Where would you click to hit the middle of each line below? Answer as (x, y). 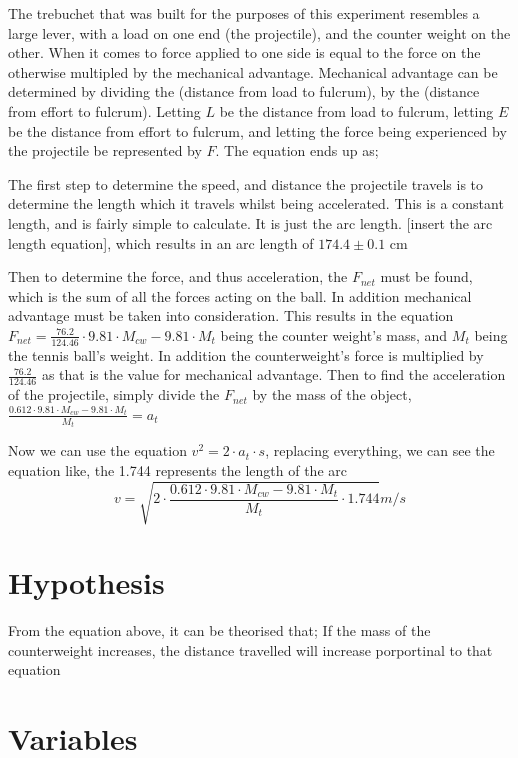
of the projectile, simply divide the (114, 394)
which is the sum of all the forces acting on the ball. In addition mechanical (240, 295)
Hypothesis (86, 582)
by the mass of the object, (332, 394)
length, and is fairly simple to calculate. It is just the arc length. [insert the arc (250, 222)
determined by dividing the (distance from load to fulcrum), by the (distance (244, 91)
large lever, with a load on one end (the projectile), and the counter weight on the (259, 32)
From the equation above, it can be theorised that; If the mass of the (219, 630)
